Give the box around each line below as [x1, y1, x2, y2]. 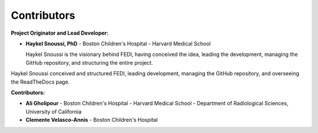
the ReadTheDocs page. [11, 78, 70, 85]
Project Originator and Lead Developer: [11, 29, 109, 36]
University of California [25, 108, 82, 115]
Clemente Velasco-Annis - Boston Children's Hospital [25, 117, 158, 124]
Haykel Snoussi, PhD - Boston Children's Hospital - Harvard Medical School [25, 40, 211, 47]
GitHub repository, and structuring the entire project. [25, 59, 153, 66]
